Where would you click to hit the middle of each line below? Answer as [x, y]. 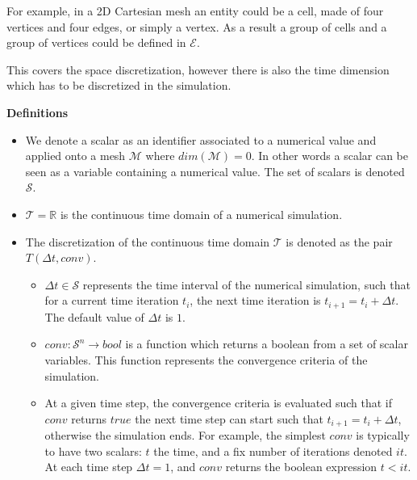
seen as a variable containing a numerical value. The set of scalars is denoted [215, 171]
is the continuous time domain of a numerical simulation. [201, 214]
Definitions [38, 112]
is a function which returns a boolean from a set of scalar [267, 344]
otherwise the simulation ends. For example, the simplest [185, 435]
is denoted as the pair [339, 241]
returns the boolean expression [301, 467]
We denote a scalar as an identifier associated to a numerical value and [201, 139]
